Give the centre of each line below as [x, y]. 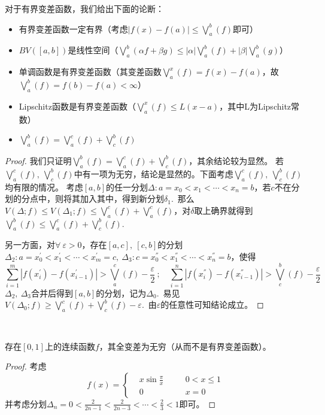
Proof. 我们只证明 [38, 160]
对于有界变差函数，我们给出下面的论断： [84, 8]
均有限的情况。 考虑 [44, 187]
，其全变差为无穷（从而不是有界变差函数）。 [185, 346]
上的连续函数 [70, 346]
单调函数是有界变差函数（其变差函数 [90, 72]
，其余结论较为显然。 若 [236, 160]
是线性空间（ [93, 50]
